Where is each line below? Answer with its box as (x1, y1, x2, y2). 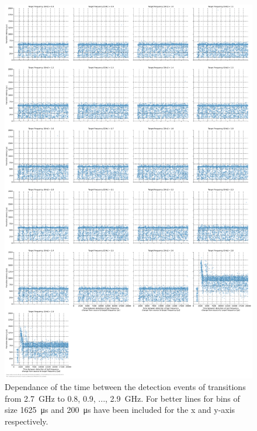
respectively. (5, 415, 48, 427)
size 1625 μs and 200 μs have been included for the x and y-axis (5, 404, 235, 416)
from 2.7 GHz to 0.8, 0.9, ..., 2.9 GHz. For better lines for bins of (5, 392, 240, 404)
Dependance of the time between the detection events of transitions (5, 381, 246, 393)
